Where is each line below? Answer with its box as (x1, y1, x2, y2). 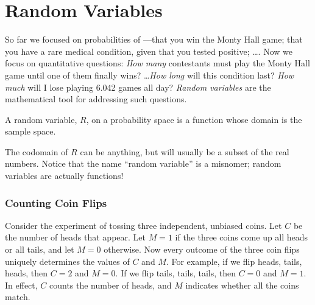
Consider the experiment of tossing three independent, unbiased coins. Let (5, 219, 282, 231)
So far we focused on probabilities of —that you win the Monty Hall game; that (5, 33, 303, 46)
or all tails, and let (5, 243, 74, 256)
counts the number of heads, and (49, 278, 172, 291)
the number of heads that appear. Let (5, 231, 146, 244)
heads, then (5, 267, 48, 279)
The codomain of (5, 145, 68, 158)
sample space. (5, 125, 56, 138)
